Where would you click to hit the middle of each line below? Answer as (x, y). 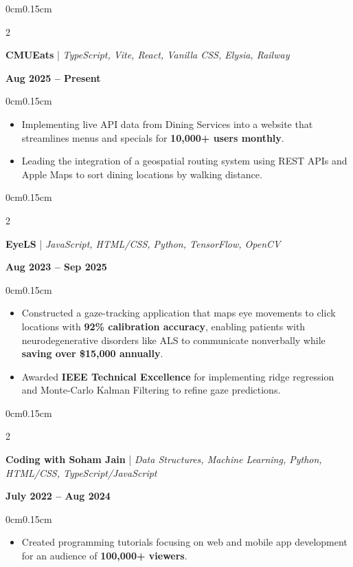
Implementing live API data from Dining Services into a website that (167, 124)
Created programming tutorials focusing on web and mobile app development (184, 542)
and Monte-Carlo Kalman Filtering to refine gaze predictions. (151, 390)
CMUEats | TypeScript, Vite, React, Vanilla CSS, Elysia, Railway (148, 55)
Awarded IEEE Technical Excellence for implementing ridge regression (178, 376)
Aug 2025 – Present (53, 77)
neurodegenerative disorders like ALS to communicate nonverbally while (173, 340)
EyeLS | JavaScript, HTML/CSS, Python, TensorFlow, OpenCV (143, 243)
